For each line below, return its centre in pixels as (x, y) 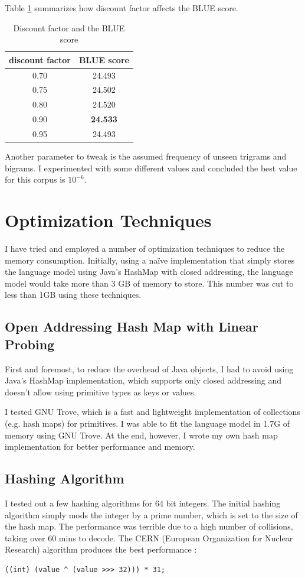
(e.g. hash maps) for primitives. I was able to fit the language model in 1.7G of (147, 423)
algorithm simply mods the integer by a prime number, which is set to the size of (151, 514)
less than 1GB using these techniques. (73, 295)
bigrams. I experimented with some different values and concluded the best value (151, 168)
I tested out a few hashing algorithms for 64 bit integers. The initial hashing (143, 503)
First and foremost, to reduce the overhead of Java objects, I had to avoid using (149, 368)
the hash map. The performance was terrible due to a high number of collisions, (149, 526)
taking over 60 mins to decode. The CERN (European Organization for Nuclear (149, 538)
